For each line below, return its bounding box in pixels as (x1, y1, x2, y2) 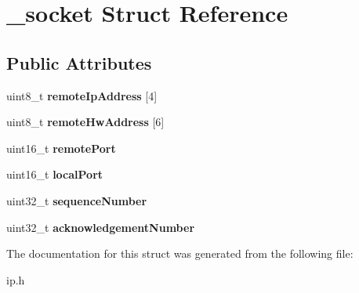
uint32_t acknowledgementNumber (6, 219, 195, 235)
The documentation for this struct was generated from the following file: (6, 245, 354, 262)
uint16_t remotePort (6, 139, 116, 156)
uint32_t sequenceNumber (6, 192, 147, 208)
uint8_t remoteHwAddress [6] (6, 114, 165, 130)
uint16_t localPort (6, 166, 103, 183)
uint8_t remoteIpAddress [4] (6, 87, 158, 103)
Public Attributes (6, 50, 152, 74)
